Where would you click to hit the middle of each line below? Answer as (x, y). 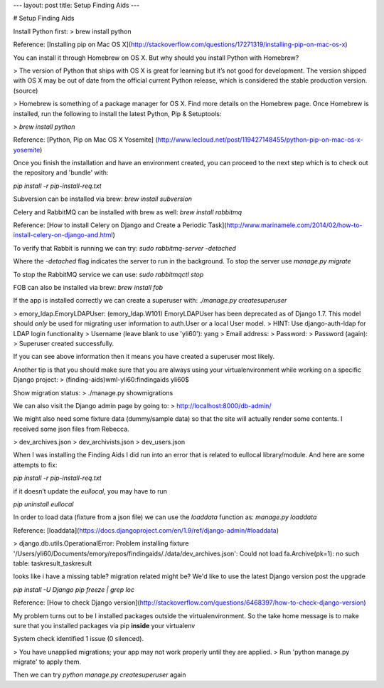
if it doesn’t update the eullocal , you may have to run (90, 491)
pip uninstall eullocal (43, 504)
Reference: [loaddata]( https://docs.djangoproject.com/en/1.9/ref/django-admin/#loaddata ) (146, 530)
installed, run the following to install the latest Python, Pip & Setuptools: (117, 113)
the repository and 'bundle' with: (61, 173)
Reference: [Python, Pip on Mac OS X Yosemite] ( (85, 140)
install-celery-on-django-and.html (63, 235)
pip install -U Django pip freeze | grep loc (74, 589)
